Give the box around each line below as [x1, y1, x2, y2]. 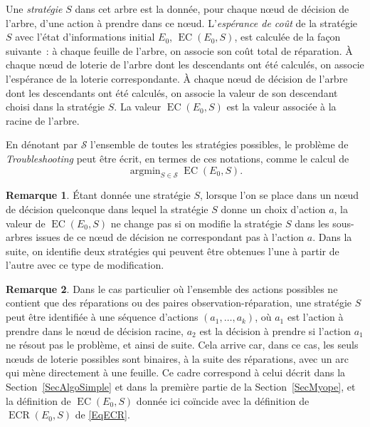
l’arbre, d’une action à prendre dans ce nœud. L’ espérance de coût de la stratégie [6, 15, 358, 30]
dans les [295, 215, 329, 230]
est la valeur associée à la [226, 99, 337, 114]
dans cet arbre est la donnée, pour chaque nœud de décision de [75, 1, 349, 16]
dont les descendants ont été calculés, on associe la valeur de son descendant [6, 85, 338, 100]
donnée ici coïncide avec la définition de [136, 393, 310, 408]
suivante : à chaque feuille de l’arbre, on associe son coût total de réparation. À [6, 43, 353, 58]
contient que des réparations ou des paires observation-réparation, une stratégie [6, 295, 352, 310]
